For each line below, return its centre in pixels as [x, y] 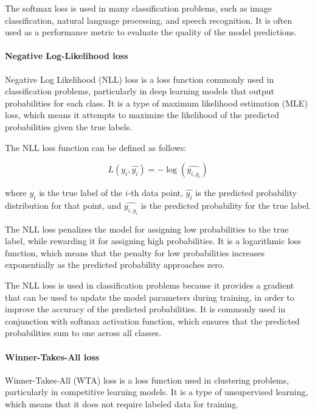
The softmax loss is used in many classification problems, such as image [139, 8]
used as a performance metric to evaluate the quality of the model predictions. [151, 32]
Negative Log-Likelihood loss [67, 56]
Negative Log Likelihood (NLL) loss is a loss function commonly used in [140, 79]
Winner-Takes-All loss [52, 356]
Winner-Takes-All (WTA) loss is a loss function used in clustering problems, [147, 380]
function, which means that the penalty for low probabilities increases [135, 252]
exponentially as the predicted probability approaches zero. [115, 265]
